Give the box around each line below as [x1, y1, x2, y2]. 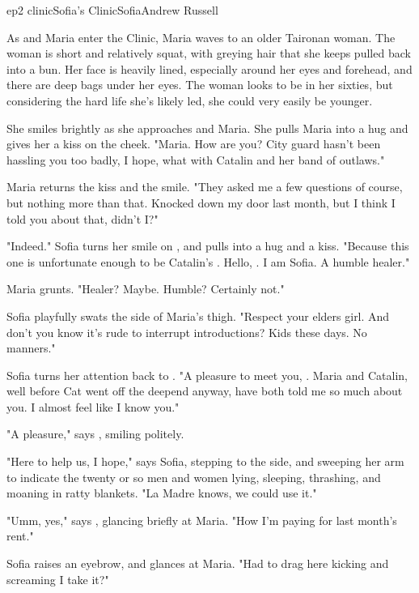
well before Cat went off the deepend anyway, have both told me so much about [6, 382, 403, 399]
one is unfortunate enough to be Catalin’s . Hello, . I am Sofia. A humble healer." [6, 253, 410, 270]
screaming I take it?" [6, 570, 109, 587]
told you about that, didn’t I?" [6, 210, 159, 227]
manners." [6, 339, 56, 356]
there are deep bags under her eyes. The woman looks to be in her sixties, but [6, 76, 393, 93]
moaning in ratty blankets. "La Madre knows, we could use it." [6, 484, 317, 501]
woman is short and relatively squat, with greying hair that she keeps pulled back [6, 45, 411, 62]
